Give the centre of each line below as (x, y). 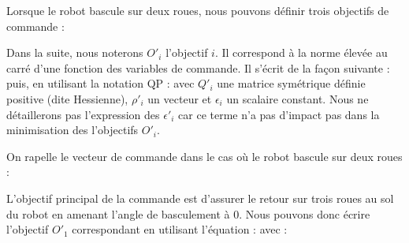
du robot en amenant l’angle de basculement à (118, 213)
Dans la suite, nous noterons (75, 52)
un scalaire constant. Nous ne (297, 98)
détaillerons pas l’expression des (83, 114)
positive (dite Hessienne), (67, 98)
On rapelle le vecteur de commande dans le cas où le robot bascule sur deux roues (204, 156)
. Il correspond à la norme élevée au (301, 52)
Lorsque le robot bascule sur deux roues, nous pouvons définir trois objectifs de (198, 10)
